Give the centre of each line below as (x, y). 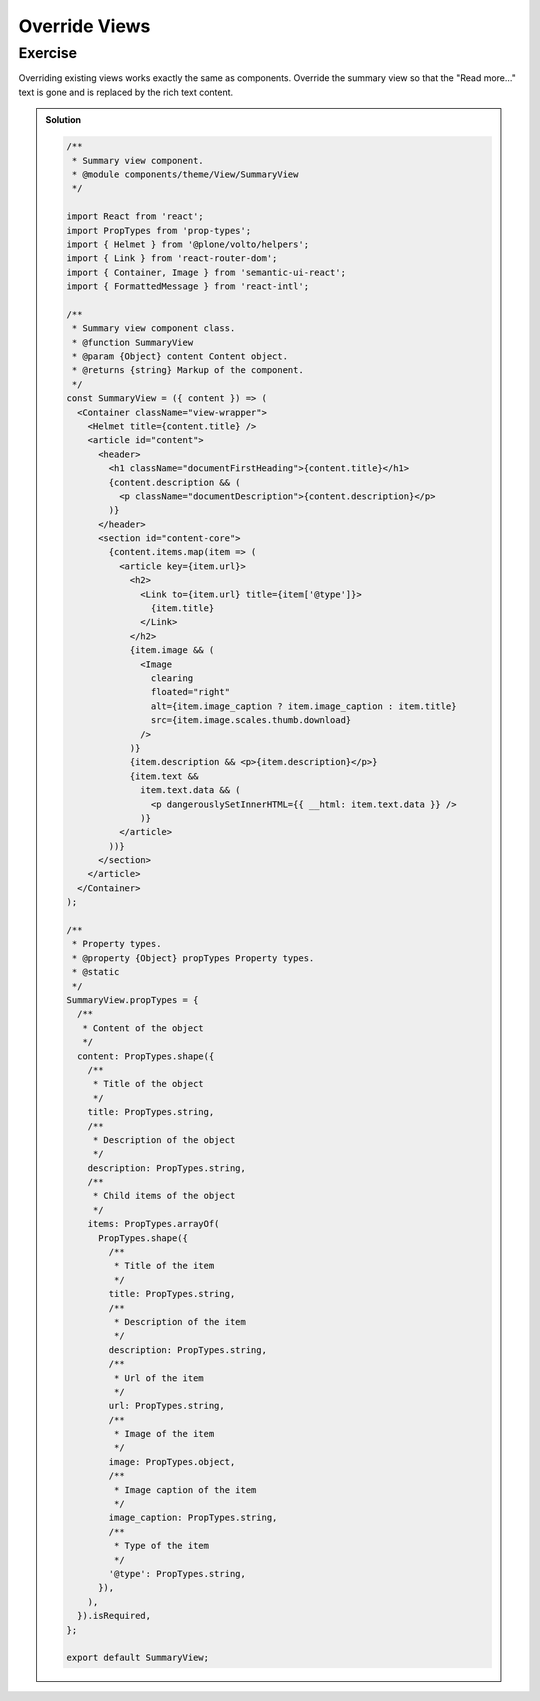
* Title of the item (164, 1266)
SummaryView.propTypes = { (132, 999)
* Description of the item (180, 1321)
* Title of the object (148, 1084)
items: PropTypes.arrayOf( (153, 1224)
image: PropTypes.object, (172, 1461)
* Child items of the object (164, 1196)
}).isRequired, (114, 1616)
